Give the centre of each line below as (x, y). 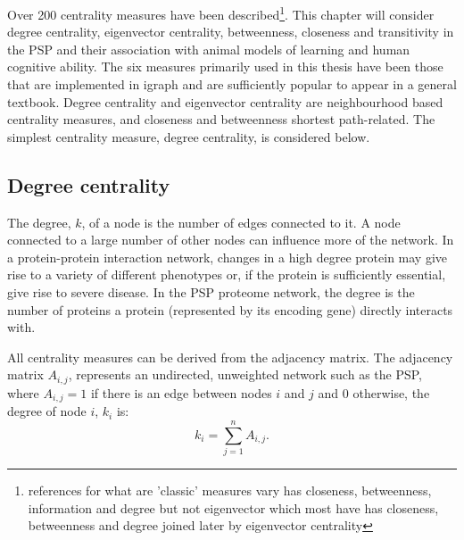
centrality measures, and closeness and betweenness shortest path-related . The (221, 119)
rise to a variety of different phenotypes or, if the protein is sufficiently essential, (227, 274)
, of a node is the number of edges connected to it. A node (241, 222)
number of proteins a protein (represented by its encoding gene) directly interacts (230, 309)
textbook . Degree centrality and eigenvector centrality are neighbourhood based (225, 101)
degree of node (47, 411)
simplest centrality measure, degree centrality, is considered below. (189, 136)
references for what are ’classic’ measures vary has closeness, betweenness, (230, 490)
